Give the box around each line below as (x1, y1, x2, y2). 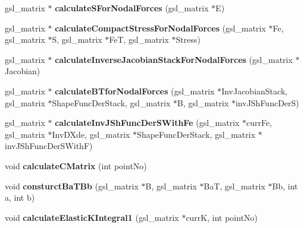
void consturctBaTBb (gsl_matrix (5, 179, 139, 192)
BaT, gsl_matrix (203, 179, 265, 192)
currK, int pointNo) (186, 211, 258, 223)
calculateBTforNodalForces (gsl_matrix (55, 84, 215, 97)
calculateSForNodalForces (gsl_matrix (55, 2, 209, 14)
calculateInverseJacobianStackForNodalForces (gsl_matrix (55, 53, 293, 65)
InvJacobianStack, (221, 84, 288, 97)
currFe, (246, 116, 272, 129)
